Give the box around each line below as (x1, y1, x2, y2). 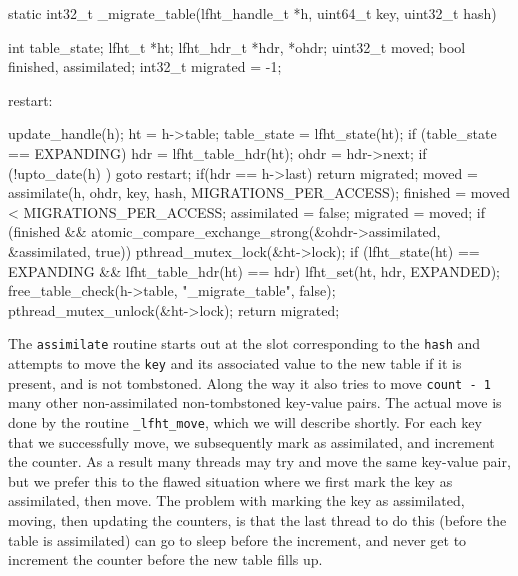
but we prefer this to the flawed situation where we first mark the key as (8, 470, 453, 491)
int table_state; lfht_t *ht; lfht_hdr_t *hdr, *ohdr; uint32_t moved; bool (8, 36, 466, 57)
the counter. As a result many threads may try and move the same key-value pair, (8, 451, 511, 472)
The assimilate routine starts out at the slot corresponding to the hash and (8, 333, 481, 354)
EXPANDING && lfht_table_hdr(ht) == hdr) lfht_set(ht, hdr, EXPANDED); (8, 260, 500, 281)
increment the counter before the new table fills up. (8, 549, 323, 570)
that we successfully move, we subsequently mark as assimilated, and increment (8, 431, 495, 452)
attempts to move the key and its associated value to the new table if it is (8, 352, 462, 373)
